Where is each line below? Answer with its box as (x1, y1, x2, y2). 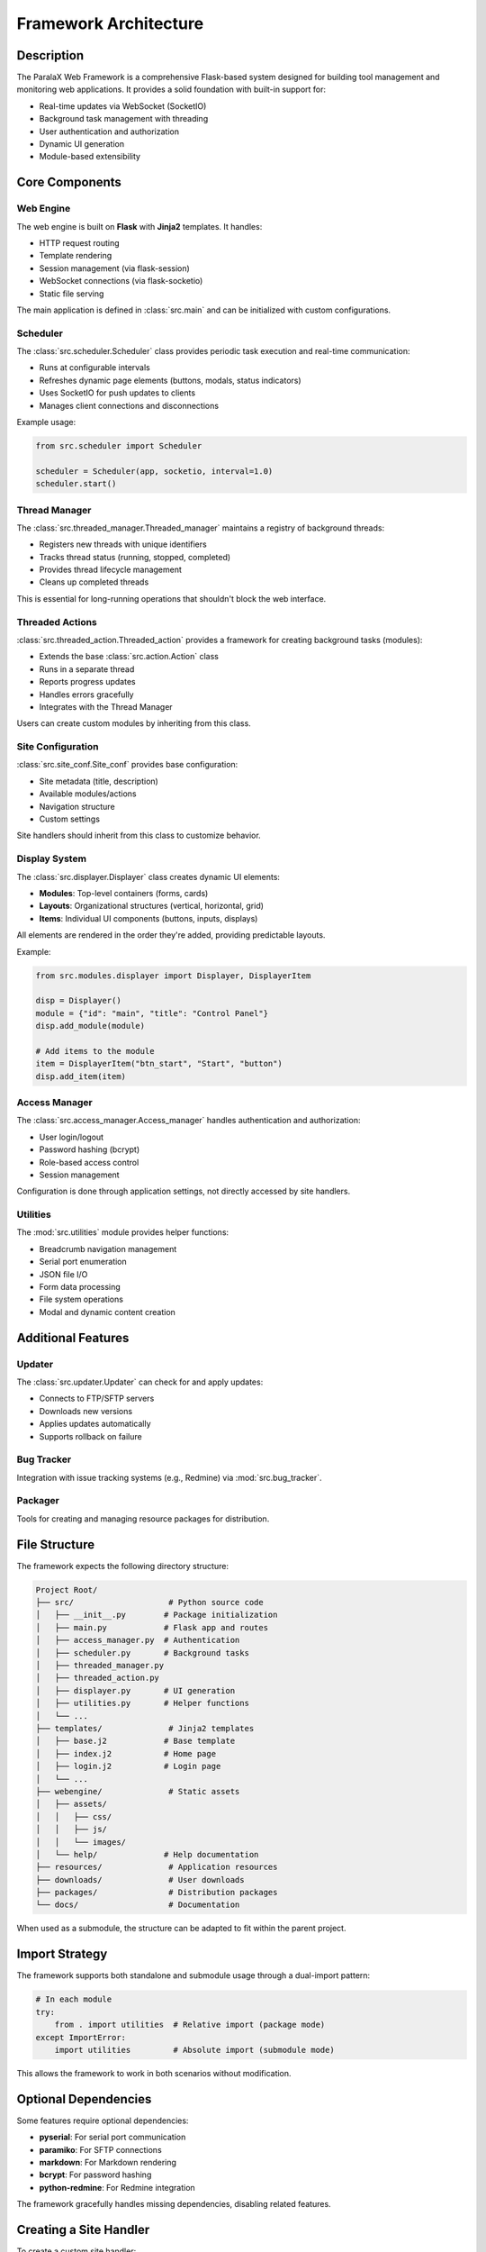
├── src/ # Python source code (35, 1597, 265, 1608)
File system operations (39, 1294, 123, 1305)
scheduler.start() (35, 478, 117, 489)
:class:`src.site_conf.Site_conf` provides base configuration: (16, 759, 238, 770)
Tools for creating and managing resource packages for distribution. (16, 1513, 270, 1524)
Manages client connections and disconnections (39, 400, 220, 411)
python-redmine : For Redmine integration (39, 2182, 195, 2193)
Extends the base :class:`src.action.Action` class (39, 651, 220, 662)
